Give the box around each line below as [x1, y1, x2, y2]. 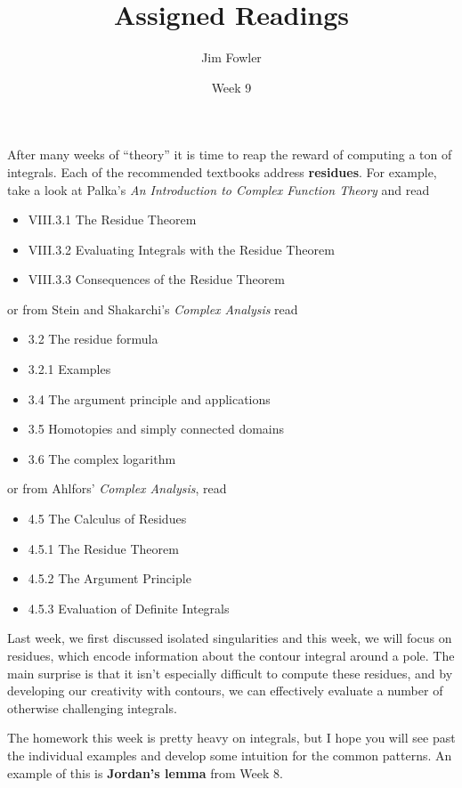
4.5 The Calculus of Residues [28, 509, 187, 528]
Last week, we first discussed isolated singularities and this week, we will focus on [7, 629, 452, 647]
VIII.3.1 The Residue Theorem [28, 210, 197, 229]
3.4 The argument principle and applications [28, 389, 271, 408]
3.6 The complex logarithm [28, 449, 176, 467]
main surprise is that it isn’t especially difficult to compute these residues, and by [7, 663, 453, 682]
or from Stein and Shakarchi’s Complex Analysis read [7, 299, 298, 318]
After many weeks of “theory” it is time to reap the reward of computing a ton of [7, 145, 452, 164]
